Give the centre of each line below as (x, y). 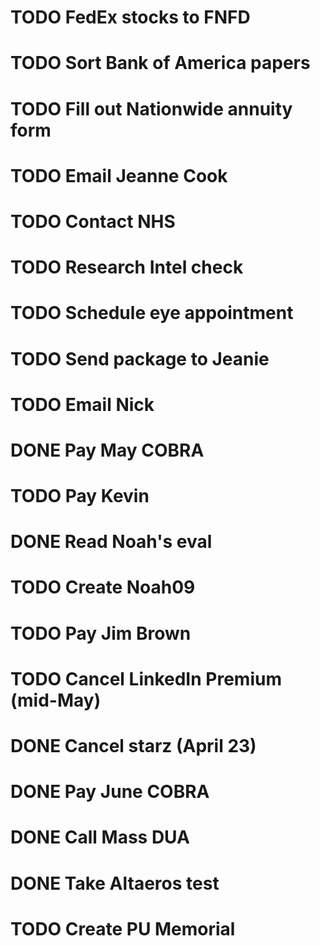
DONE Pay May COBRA (107, 450)
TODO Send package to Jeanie (140, 358)
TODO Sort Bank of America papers (160, 63)
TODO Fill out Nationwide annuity (151, 108)
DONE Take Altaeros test (115, 883)
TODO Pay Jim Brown (101, 633)
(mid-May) (56, 700)
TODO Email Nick (82, 404)
